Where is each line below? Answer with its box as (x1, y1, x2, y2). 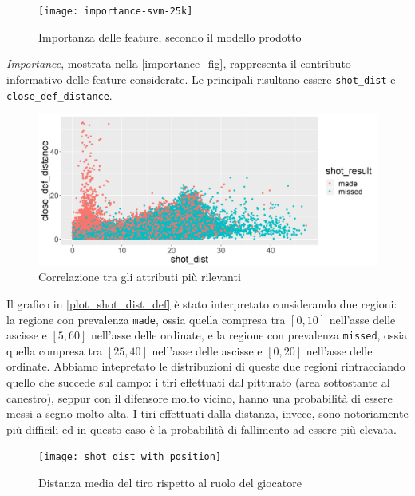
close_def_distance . (6, 86, 113, 103)
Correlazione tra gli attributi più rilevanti (38, 268, 241, 285)
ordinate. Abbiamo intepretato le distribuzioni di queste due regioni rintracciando (6, 358, 405, 375)
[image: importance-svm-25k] (38, 6, 193, 17)
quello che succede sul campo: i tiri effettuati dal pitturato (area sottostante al (6, 374, 390, 391)
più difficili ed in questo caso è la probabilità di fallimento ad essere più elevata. (6, 420, 397, 437)
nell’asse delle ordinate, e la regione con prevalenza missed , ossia (90, 327, 408, 343)
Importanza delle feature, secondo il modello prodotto (38, 28, 302, 45)
